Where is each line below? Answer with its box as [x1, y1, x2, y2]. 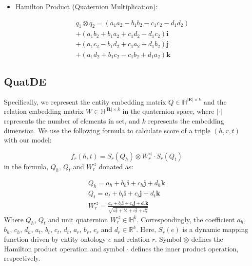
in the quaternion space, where [122, 106, 214, 116]
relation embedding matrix [4, 106, 84, 116]
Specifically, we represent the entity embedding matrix [4, 96, 166, 106]
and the [203, 96, 227, 106]
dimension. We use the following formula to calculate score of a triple [4, 125, 211, 135]
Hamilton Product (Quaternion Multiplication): [15, 1, 158, 11]
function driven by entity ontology [4, 233, 106, 244]
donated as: [99, 161, 134, 171]
